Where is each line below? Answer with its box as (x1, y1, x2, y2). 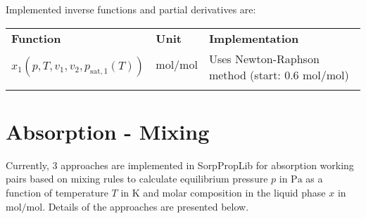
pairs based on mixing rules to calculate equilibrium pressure (6, 171, 268, 186)
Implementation (208, 29, 299, 46)
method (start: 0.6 (208, 66, 299, 83)
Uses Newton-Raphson (208, 50, 320, 67)
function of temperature (6, 185, 108, 199)
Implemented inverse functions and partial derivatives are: (6, 2, 256, 16)
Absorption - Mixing (6, 117, 210, 145)
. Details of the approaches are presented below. (42, 199, 249, 213)
